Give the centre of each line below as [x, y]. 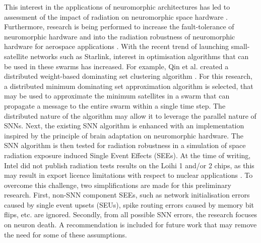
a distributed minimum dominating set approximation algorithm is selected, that [129, 86]
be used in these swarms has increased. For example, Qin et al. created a [116, 66]
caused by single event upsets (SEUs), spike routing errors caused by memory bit [129, 204]
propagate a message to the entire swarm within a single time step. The [115, 105]
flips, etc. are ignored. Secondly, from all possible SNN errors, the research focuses [131, 214]
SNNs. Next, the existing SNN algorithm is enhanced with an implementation [124, 126]
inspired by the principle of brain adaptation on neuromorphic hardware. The [124, 135]
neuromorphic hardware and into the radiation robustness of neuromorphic [120, 36]
